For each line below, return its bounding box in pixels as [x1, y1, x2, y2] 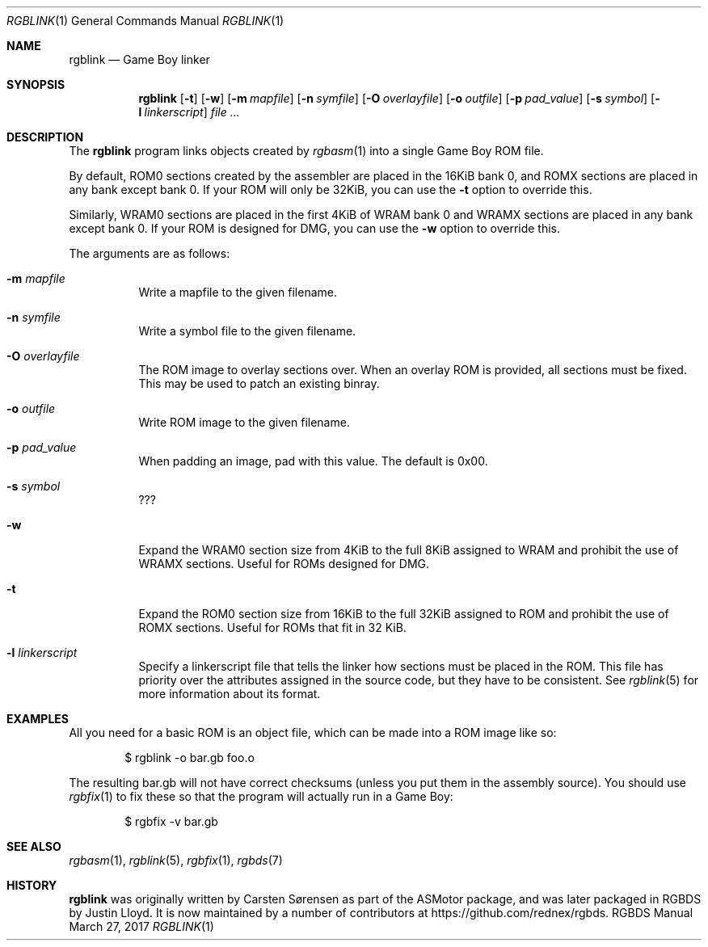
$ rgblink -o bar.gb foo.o [124, 751, 255, 764]
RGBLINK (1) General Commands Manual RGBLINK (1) [6, 14, 284, 27]
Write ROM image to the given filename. [138, 415, 350, 429]
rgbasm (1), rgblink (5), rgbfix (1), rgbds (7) [69, 853, 283, 867]
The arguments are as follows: [69, 246, 230, 260]
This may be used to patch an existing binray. [138, 377, 380, 390]
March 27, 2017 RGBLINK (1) [69, 920, 214, 933]
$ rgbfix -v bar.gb [124, 814, 218, 828]
